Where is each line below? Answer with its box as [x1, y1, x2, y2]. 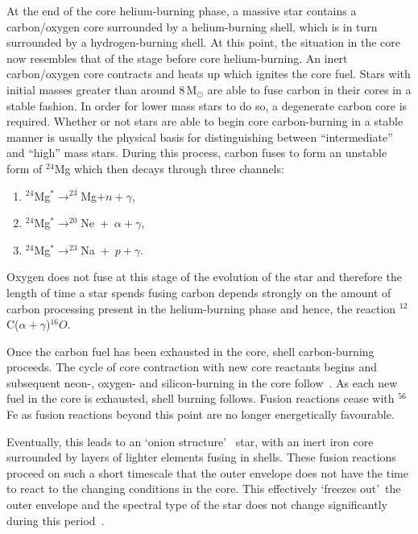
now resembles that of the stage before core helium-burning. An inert [6, 49, 348, 66]
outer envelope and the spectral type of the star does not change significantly [6, 496, 387, 513]
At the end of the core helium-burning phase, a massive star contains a [6, 2, 357, 19]
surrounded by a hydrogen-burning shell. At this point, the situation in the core [6, 34, 401, 51]
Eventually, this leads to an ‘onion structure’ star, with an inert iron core [6, 433, 374, 449]
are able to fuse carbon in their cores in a [207, 81, 412, 97]
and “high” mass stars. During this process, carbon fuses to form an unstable [6, 144, 387, 161]
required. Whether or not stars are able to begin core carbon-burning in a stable [6, 113, 404, 130]
